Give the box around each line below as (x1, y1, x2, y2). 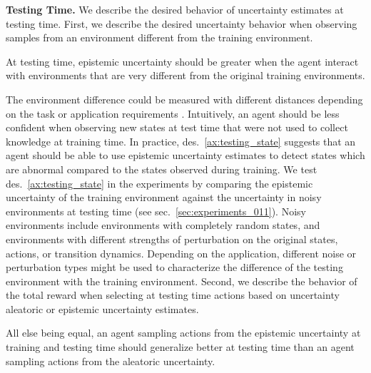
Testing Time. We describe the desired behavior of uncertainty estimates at (6, 2, 344, 16)
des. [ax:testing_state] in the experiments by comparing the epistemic (6, 175, 313, 190)
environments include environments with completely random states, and (6, 218, 320, 233)
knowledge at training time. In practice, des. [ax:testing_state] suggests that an (6, 133, 356, 148)
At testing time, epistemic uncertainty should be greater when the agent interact (6, 53, 359, 68)
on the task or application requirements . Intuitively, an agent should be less (6, 106, 340, 121)
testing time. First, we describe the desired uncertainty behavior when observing (6, 16, 357, 31)
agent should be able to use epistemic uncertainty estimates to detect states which (6, 148, 365, 163)
